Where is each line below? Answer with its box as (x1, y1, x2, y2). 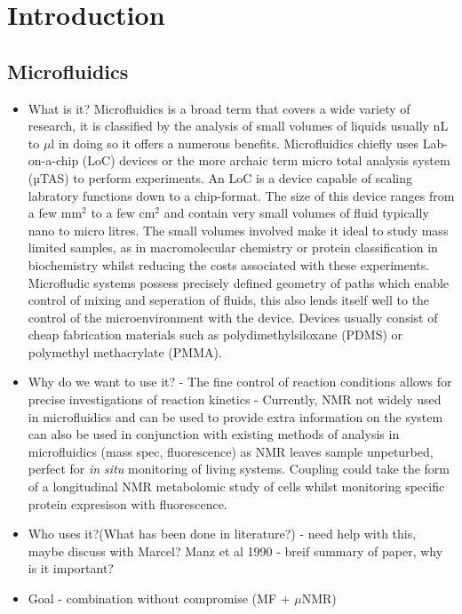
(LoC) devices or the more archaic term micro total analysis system (82, 151, 450, 170)
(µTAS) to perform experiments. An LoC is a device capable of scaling (28, 168, 412, 187)
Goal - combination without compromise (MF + (28, 589, 291, 608)
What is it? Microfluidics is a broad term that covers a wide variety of (28, 99, 410, 117)
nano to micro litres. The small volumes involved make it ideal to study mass (28, 220, 449, 239)
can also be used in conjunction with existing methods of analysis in (28, 425, 400, 443)
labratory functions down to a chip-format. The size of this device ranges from (28, 186, 455, 204)
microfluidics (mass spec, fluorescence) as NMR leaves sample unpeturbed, (28, 442, 434, 460)
